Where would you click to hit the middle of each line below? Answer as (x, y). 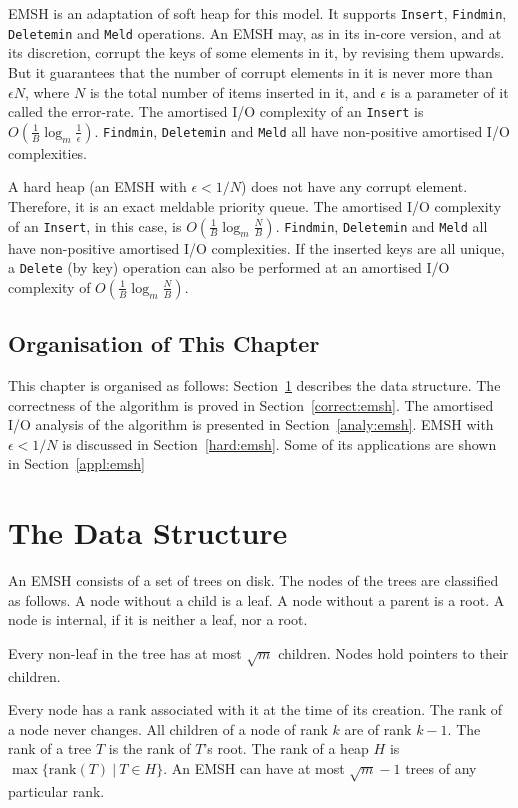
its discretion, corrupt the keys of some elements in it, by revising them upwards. (256, 52)
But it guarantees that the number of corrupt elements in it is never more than (250, 71)
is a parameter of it (449, 91)
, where (47, 91)
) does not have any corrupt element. (354, 186)
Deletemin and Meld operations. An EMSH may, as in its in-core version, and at (255, 32)
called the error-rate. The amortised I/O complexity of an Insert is (216, 111)
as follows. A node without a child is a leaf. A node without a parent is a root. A (256, 599)
